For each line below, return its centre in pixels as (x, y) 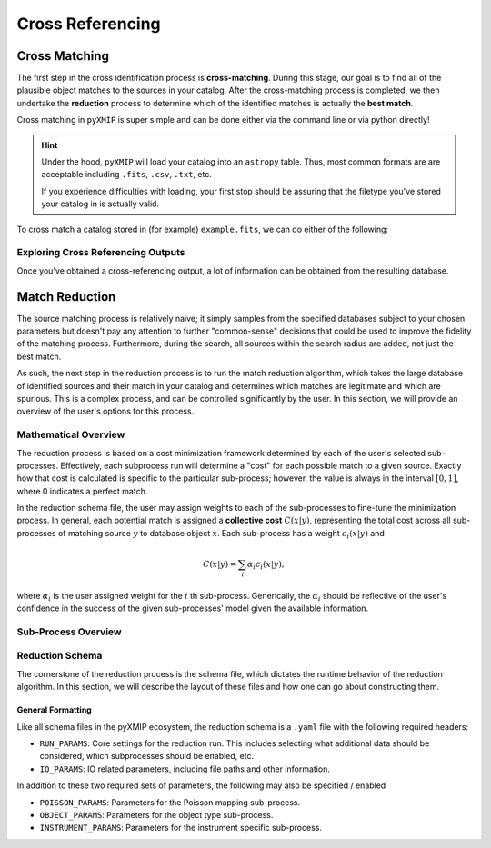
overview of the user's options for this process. (105, 411)
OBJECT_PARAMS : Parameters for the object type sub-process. (156, 814)
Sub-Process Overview (69, 632)
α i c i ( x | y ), (266, 565)
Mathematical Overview (71, 434)
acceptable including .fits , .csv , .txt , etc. (127, 175)
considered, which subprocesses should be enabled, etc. (147, 756)
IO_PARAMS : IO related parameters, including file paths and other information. (185, 769)
